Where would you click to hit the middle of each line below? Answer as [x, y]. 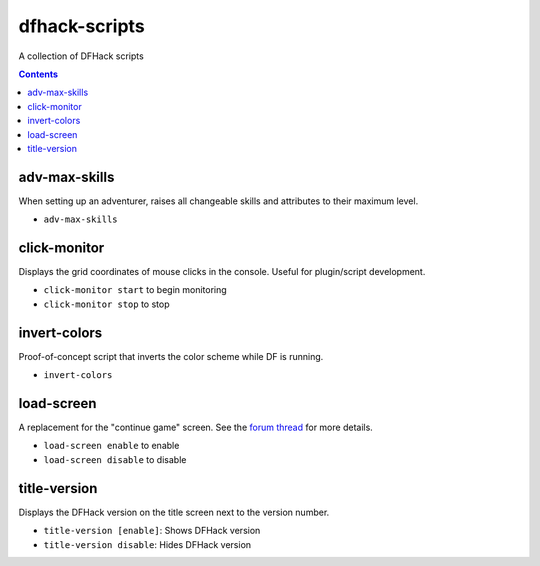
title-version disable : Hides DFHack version [147, 544]
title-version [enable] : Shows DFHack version [152, 531]
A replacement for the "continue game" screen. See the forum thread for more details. [196, 427]
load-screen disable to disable [115, 459]
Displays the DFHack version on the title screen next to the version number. [174, 512]
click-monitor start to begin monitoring [135, 290]
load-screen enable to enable [111, 446]
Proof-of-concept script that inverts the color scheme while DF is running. [171, 356]
